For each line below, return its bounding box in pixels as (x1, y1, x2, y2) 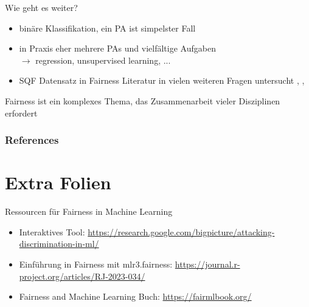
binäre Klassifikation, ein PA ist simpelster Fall (19, 21, 196, 34)
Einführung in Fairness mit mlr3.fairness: (19, 257, 173, 270)
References (5, 132, 59, 147)
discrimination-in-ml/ (19, 237, 99, 250)
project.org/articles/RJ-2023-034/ (19, 269, 145, 282)
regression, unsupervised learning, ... (35, 53, 171, 66)
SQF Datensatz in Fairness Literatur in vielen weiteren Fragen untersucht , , (19, 74, 305, 87)
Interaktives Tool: (19, 225, 85, 238)
